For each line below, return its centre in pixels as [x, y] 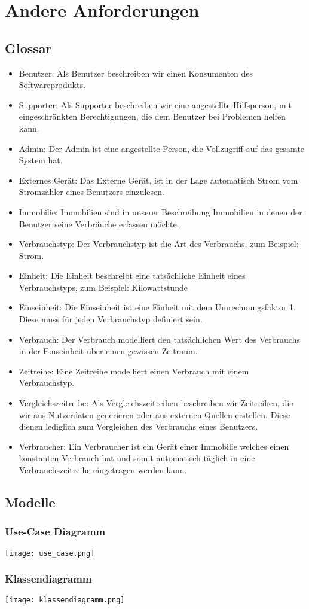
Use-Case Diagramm [55, 532]
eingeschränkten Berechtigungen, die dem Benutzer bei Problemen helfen [152, 116]
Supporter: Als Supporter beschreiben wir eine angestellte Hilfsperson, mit [155, 104]
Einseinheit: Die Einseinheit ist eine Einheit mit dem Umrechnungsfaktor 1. [157, 307]
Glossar [28, 48]
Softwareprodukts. [52, 85]
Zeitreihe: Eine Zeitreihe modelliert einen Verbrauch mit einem [134, 371]
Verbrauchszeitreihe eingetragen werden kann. [103, 470]
